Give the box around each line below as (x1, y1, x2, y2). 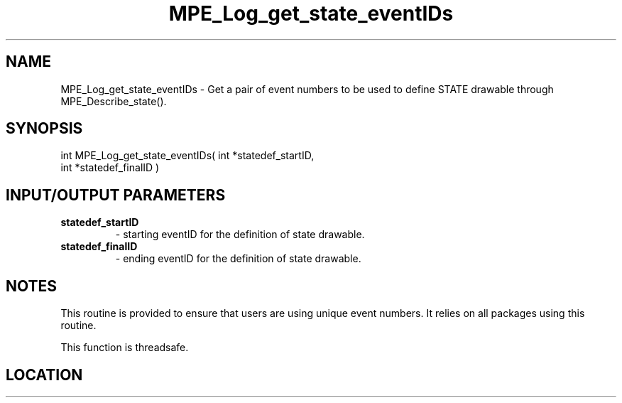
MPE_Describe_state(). (60, 95, 167, 107)
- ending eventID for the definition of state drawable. (115, 252, 361, 265)
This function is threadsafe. (60, 341, 189, 354)
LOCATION (6, 365, 83, 384)
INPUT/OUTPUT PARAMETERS (6, 186, 226, 204)
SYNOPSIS (6, 119, 83, 138)
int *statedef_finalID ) (60, 161, 160, 174)
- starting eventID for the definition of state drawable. (115, 228, 365, 241)
